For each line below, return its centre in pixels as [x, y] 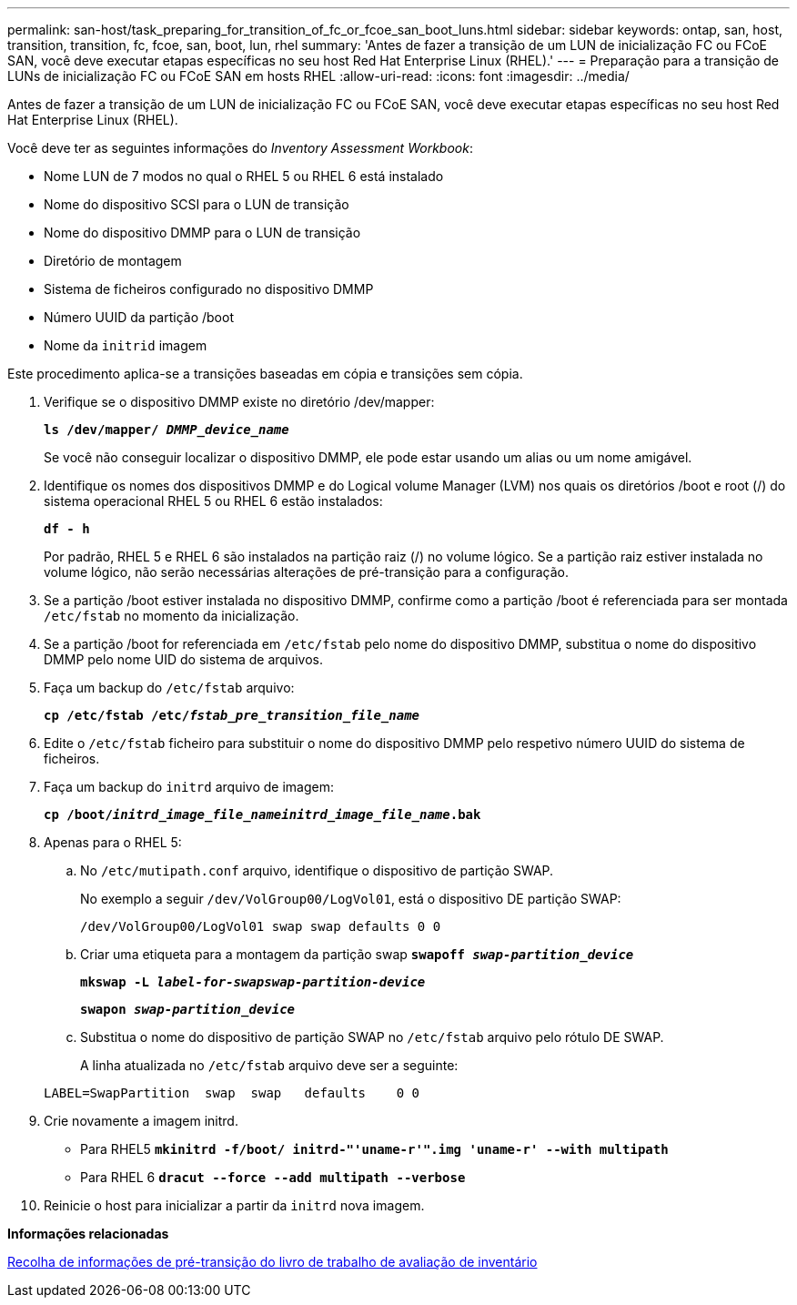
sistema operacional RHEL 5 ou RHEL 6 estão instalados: [213, 501]
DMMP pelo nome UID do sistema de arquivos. [183, 659]
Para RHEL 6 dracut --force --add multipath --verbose [273, 1177]
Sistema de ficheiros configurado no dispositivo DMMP [209, 289]
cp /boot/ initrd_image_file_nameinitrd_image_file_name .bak [262, 814]
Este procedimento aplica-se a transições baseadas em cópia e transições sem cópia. [265, 374]
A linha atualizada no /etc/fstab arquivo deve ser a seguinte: [269, 1065]
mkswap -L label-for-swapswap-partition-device [253, 982]
